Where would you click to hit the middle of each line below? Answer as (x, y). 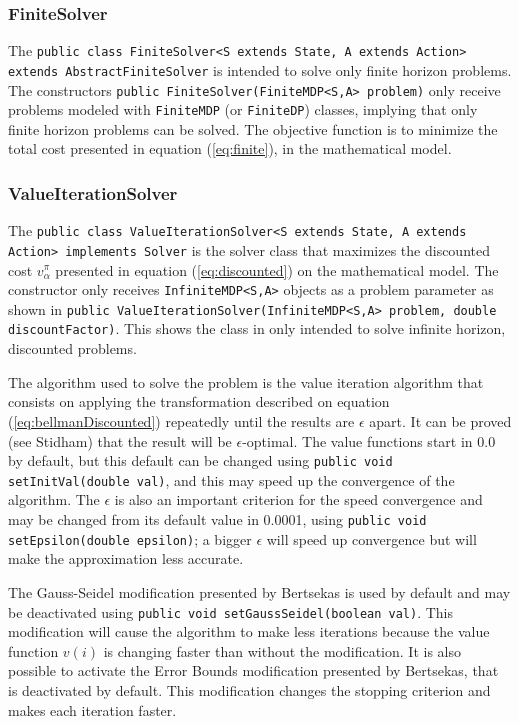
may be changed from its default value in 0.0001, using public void (217, 519)
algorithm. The (54, 499)
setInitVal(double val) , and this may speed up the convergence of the (231, 479)
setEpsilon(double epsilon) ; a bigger (130, 538)
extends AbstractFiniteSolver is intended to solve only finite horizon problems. (260, 69)
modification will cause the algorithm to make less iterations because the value (249, 631)
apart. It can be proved (440, 420)
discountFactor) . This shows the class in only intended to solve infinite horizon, (257, 328)
